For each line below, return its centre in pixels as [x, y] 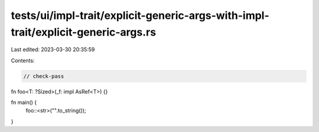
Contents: [23, 60]
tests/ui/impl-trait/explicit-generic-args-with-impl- [140, 15]
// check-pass [44, 76]
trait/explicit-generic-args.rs [84, 32]
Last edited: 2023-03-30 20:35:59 [53, 50]
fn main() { [24, 102]
